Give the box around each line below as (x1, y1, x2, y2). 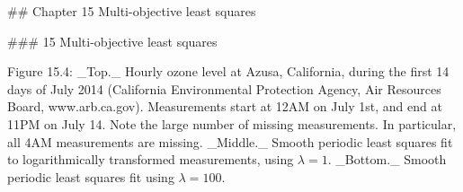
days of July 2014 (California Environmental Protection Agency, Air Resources (7, 79, 441, 98)
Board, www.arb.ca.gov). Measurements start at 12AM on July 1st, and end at (7, 97, 442, 116)
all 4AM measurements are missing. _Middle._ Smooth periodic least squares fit (7, 132, 453, 151)
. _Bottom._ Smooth (327, 150, 447, 169)
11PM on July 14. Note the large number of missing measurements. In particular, (7, 114, 457, 133)
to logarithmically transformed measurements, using (7, 150, 294, 169)
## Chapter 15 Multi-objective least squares (7, 2, 256, 20)
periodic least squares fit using (7, 167, 174, 186)
